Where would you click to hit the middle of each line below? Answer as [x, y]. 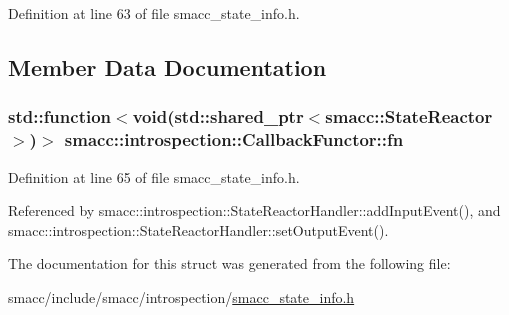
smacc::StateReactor [409, 116]
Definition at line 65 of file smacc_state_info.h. [154, 176]
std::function [60, 116]
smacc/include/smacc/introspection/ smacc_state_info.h [181, 296]
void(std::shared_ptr [218, 116]
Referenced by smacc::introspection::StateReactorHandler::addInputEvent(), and [254, 210]
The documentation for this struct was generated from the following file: [229, 263]
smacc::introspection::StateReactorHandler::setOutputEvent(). [198, 229]
